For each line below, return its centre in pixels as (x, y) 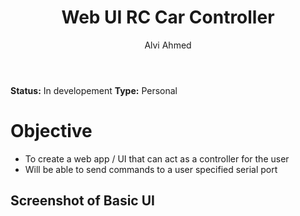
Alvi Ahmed (168, 45)
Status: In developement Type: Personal (94, 90)
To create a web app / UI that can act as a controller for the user (157, 158)
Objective (51, 131)
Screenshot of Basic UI (82, 201)
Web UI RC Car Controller (168, 17)
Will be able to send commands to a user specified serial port (151, 169)
